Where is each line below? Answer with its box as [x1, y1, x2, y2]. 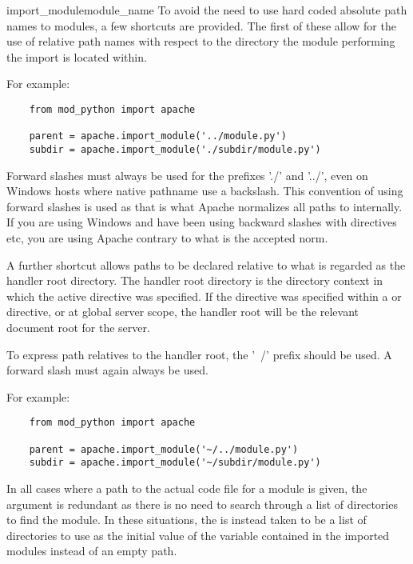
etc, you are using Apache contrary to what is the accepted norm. [6, 229, 328, 246]
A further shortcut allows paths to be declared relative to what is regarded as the [6, 256, 406, 273]
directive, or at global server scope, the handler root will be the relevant [6, 303, 359, 320]
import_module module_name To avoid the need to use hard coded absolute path [6, 2, 407, 18]
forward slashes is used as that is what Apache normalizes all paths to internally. [6, 198, 403, 214]
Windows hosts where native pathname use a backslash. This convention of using [6, 182, 403, 199]
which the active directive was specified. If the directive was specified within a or [6, 287, 402, 304]
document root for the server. [6, 318, 150, 335]
